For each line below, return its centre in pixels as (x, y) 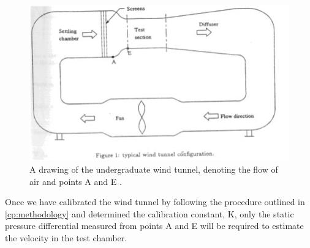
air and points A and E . (76, 181)
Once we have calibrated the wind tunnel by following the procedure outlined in (155, 202)
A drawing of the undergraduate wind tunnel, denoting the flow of (154, 169)
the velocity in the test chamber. (66, 237)
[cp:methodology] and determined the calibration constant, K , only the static (149, 213)
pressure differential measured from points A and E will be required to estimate (154, 226)
